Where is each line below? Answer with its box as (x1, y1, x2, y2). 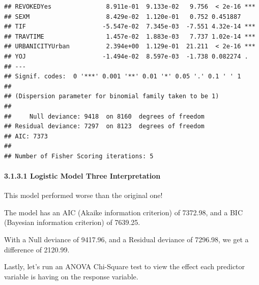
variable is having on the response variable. (4, 271, 138, 281)
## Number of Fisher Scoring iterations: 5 (4, 152, 154, 160)
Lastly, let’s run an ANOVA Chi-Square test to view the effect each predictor (4, 261, 245, 272)
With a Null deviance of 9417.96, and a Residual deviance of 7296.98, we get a (4, 234, 249, 245)
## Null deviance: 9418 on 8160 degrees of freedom (4, 112, 205, 120)
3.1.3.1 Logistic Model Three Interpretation (4, 170, 161, 181)
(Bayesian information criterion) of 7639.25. (4, 217, 140, 227)
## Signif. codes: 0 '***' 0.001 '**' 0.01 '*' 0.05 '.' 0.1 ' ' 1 (4, 73, 241, 80)
